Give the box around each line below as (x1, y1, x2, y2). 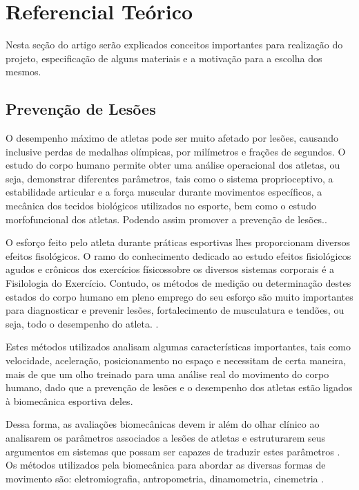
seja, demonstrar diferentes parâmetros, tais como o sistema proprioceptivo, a (6, 171, 333, 185)
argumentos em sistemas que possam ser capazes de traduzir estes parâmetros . (6, 444, 340, 458)
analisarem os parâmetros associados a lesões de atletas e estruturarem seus (6, 430, 326, 444)
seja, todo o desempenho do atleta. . (6, 316, 159, 330)
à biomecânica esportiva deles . (6, 393, 133, 408)
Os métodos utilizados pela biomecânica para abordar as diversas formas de (6, 458, 326, 472)
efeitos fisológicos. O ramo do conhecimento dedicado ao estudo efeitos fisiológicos (6, 248, 351, 263)
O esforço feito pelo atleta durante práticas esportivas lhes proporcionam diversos (6, 235, 350, 249)
